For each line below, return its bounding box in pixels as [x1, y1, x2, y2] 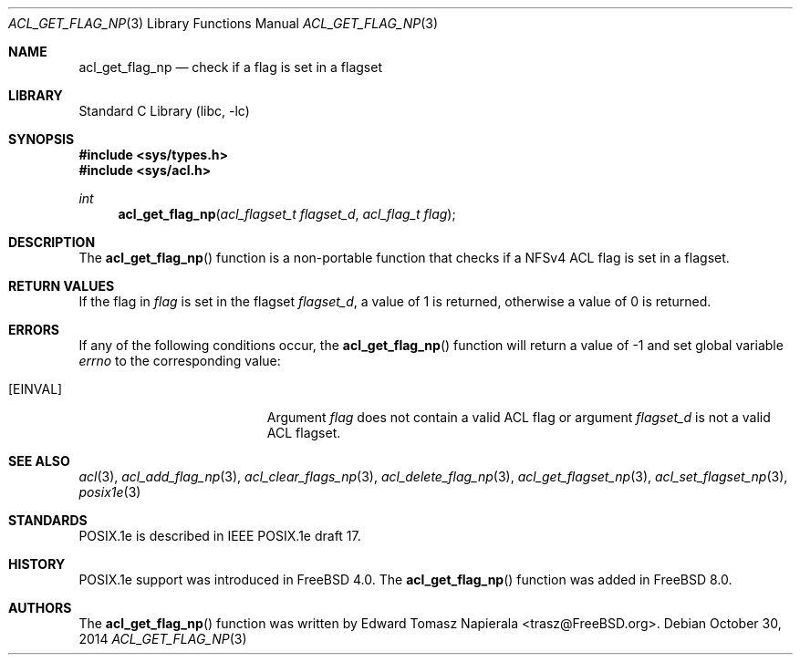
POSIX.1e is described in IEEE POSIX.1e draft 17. [78, 528, 361, 543]
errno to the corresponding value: [78, 353, 281, 368]
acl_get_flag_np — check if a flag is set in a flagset [78, 59, 382, 75]
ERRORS [8, 322, 60, 337]
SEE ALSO [8, 453, 70, 469]
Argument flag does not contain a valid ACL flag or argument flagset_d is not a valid [266, 409, 771, 425]
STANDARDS [8, 512, 88, 528]
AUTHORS [8, 600, 72, 615]
